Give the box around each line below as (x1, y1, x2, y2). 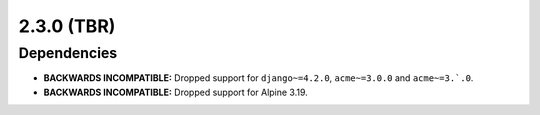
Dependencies (18, 44, 118, 62)
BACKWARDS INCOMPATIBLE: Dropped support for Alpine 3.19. (43, 86, 309, 98)
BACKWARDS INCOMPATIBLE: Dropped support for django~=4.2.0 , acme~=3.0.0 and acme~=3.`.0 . (43, 72, 474, 84)
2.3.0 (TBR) (18, 15, 116, 37)
